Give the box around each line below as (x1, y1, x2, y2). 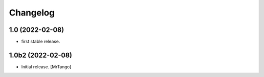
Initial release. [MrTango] (21, 63, 72, 70)
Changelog (9, 7, 55, 18)
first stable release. (21, 39, 61, 45)
